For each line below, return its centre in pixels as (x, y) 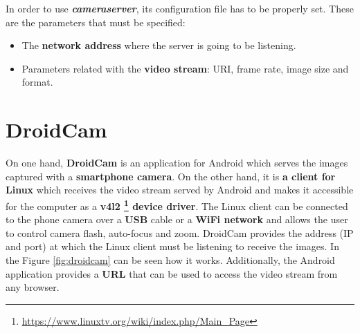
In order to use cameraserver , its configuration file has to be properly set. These (180, 8)
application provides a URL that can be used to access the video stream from (172, 273)
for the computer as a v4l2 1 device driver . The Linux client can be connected (177, 204)
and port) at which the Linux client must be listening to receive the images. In (172, 246)
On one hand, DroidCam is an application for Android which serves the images (177, 163)
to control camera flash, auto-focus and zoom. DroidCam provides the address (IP (180, 232)
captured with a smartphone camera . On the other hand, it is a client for (171, 176)
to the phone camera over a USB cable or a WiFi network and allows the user (177, 219)
